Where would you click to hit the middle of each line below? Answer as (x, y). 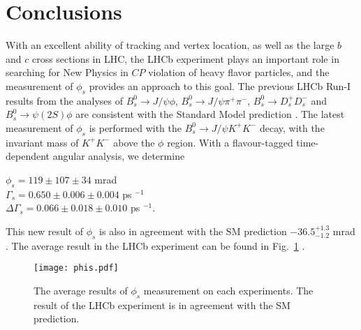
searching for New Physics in (67, 72)
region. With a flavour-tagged (230, 142)
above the (134, 142)
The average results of (81, 290)
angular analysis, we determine (119, 156)
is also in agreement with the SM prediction (193, 231)
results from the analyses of (64, 100)
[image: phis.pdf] (76, 268)
